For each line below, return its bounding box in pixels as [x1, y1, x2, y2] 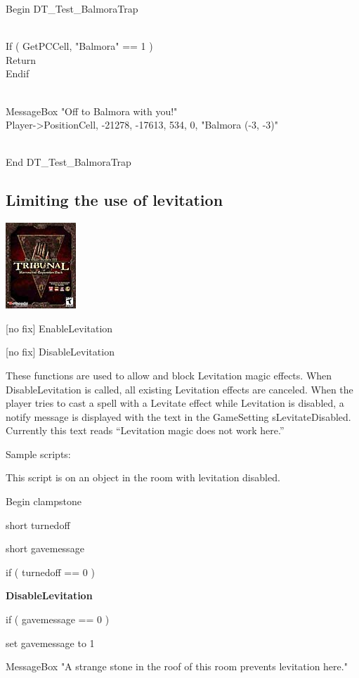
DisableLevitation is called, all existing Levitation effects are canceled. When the [6, 382, 353, 396]
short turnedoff [6, 517, 70, 532]
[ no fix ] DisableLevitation [6, 344, 115, 359]
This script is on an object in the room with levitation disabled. [6, 470, 280, 485]
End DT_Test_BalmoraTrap [6, 155, 131, 169]
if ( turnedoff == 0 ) [6, 564, 95, 579]
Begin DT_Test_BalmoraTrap [6, 1, 138, 15]
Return [6, 52, 37, 67]
